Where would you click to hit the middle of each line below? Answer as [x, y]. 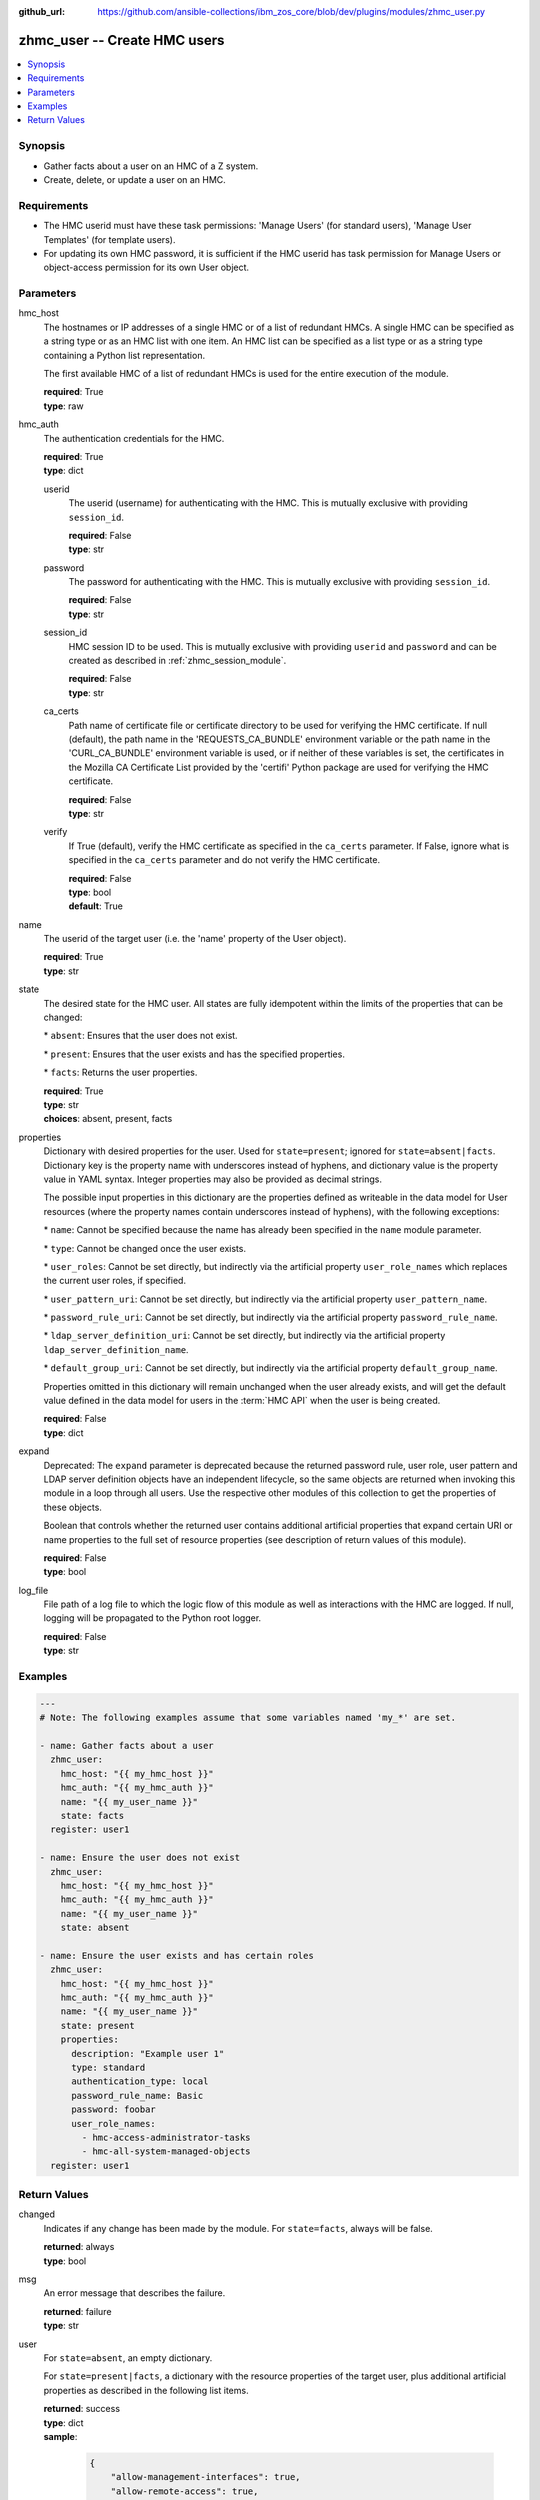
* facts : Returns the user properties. [120, 1072]
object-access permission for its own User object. [146, 267]
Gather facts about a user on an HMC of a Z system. [151, 166]
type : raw [63, 406]
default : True [96, 906]
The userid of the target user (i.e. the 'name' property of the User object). [195, 939]
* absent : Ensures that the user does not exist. [141, 1036]
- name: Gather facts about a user [126, 1745]
